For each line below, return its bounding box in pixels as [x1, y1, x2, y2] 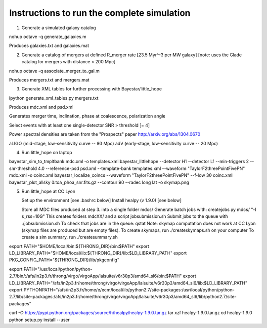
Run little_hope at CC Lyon [21, 188, 76, 194]
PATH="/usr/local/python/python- [23, 266, 92, 272]
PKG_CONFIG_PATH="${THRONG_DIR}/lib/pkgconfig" [9, 257, 120, 263]
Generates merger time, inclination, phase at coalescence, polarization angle [9, 113, 166, 119]
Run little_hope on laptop [21, 150, 73, 156]
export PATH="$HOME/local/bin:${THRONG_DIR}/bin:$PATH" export [9, 243, 149, 249]
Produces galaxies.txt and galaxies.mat [9, 42, 89, 49]
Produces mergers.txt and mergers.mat [9, 77, 89, 82]
